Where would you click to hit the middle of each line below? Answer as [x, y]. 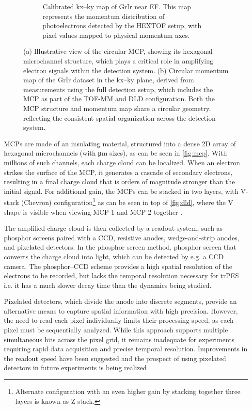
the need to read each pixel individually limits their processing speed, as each [119, 320]
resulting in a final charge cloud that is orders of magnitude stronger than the [119, 181]
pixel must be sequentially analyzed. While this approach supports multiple [116, 330]
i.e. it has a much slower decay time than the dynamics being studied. [108, 285]
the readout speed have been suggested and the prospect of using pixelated [115, 358]
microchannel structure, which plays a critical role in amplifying [118, 60]
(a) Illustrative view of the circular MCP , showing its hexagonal [118, 51]
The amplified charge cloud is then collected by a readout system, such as [113, 228]
